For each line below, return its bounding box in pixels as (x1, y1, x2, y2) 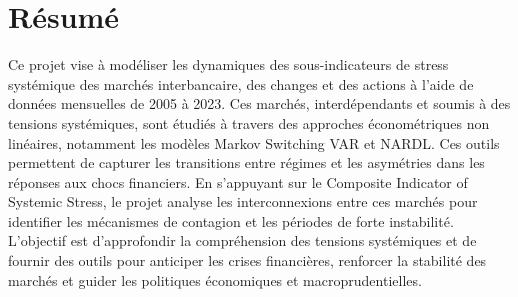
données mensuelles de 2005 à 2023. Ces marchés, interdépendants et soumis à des (8, 93, 511, 114)
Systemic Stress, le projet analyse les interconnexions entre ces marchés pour (8, 191, 478, 212)
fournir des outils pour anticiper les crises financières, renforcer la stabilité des (8, 250, 487, 271)
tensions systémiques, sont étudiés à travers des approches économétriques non (8, 112, 490, 133)
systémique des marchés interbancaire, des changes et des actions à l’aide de (8, 73, 474, 94)
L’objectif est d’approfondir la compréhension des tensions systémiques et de (8, 230, 477, 251)
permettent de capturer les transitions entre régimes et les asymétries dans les (8, 152, 485, 173)
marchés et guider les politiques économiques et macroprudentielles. (8, 269, 422, 290)
